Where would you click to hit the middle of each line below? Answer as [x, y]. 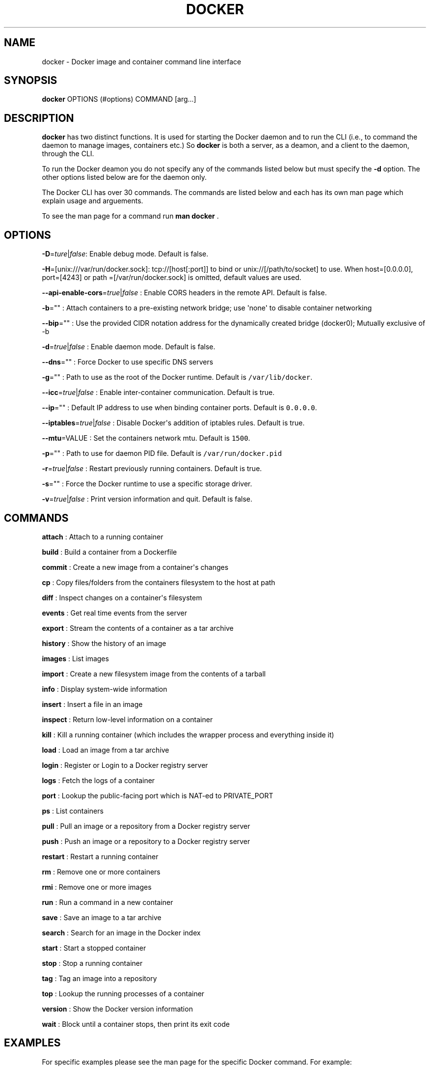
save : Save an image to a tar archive [102, 917]
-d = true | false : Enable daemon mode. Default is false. [129, 347]
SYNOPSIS [31, 81]
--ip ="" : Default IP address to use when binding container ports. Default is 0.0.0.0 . [179, 408]
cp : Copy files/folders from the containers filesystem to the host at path [159, 582]
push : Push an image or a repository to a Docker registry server [146, 841]
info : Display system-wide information [105, 689]
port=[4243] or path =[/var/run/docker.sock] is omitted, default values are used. [172, 278]
